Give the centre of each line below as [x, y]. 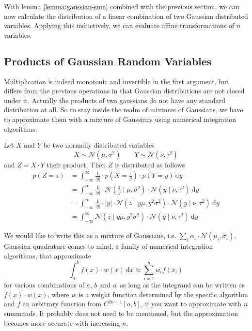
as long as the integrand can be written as [182, 285]
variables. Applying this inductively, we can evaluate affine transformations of [119, 25]
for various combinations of [44, 285]
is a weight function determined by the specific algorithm [163, 294]
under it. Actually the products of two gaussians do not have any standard [115, 100]
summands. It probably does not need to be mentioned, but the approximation [121, 313]
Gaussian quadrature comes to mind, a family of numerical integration [109, 246]
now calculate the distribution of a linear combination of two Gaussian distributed [126, 16]
